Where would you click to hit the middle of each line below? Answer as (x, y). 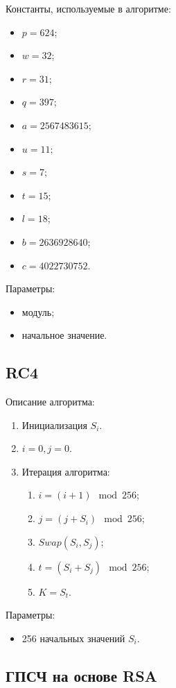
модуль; (38, 311)
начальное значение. (64, 335)
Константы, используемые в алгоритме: (88, 8)
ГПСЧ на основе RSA (81, 675)
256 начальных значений (73, 638)
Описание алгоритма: (50, 402)
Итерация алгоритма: (66, 471)
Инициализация (54, 425)
